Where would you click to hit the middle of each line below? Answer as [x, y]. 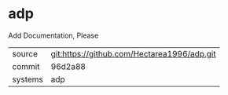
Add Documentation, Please [53, 35]
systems [28, 79]
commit [26, 66]
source [25, 53]
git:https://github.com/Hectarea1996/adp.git [133, 53]
